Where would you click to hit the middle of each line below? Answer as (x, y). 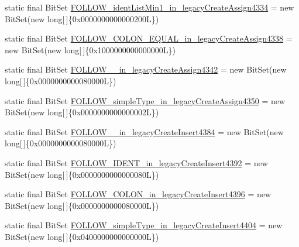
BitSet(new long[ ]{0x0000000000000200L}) (82, 18)
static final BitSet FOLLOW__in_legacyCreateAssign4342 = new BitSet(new (146, 69)
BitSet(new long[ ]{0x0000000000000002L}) (82, 112)
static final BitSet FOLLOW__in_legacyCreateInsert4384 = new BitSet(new (144, 131)
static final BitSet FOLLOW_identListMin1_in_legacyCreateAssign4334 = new (149, 7)
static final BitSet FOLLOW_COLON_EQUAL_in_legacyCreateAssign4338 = (149, 38)
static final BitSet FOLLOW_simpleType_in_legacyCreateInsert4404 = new (144, 225)
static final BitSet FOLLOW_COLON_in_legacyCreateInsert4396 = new (138, 194)
